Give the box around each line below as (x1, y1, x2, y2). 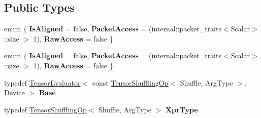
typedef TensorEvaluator (4, 77, 81, 88)
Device (4, 87, 25, 98)
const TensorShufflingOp (92, 77, 169, 88)
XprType (165, 104, 198, 114)
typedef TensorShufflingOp (4, 104, 87, 114)
